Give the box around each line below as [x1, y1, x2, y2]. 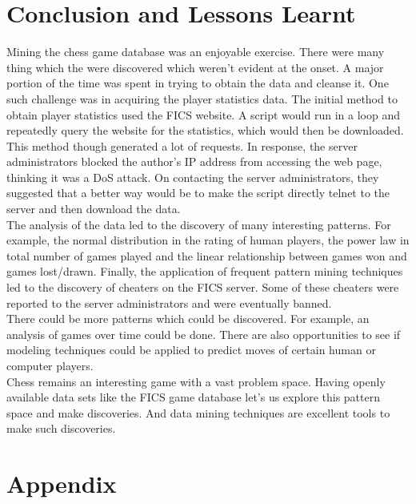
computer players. [6, 357, 94, 373]
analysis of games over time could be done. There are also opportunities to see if [6, 325, 401, 342]
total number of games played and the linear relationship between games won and [6, 247, 407, 264]
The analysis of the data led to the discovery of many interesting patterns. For [6, 216, 391, 232]
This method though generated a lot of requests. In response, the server [6, 137, 358, 154]
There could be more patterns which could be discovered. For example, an [6, 310, 370, 327]
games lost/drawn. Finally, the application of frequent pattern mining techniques [6, 263, 403, 280]
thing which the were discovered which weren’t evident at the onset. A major [6, 58, 384, 75]
